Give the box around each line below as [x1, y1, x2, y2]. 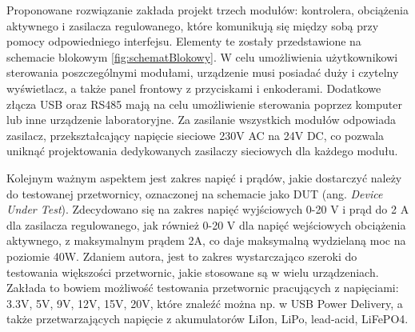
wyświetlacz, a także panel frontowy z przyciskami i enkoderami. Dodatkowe [6, 79, 381, 96]
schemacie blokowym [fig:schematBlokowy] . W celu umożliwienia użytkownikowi [6, 48, 398, 65]
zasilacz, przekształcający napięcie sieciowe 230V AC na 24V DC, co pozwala [6, 126, 385, 143]
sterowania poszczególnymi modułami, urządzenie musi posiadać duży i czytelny [6, 64, 399, 81]
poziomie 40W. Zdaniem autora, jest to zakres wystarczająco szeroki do [6, 247, 357, 264]
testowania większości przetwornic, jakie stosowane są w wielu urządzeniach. [6, 263, 379, 280]
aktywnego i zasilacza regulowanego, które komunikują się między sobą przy [6, 17, 379, 34]
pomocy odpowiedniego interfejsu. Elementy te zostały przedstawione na [6, 33, 361, 50]
